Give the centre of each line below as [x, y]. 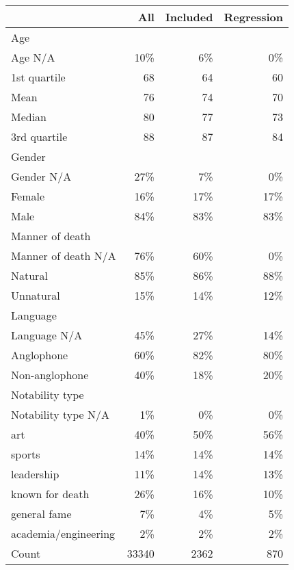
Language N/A [47, 335]
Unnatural [36, 295]
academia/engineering [63, 533]
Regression [253, 17]
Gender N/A [41, 176]
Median [29, 117]
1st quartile [38, 77]
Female [28, 196]
